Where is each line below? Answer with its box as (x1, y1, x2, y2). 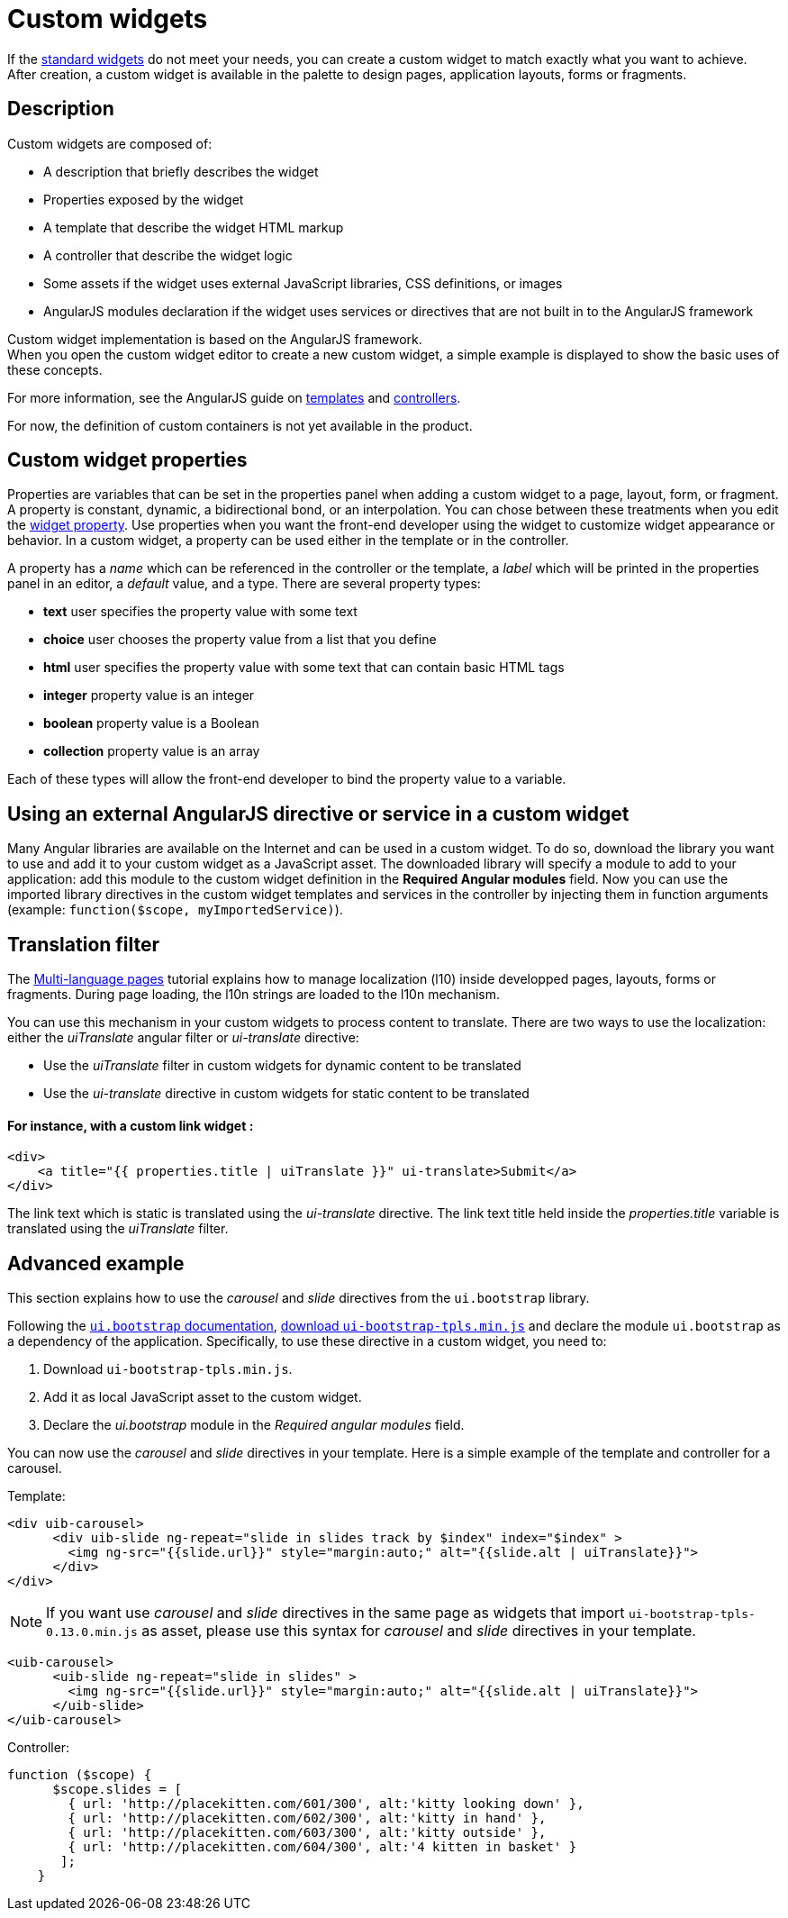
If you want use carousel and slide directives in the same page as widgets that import (46, 1604, 625, 1623)
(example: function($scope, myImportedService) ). (7, 902, 343, 918)
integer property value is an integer (43, 687, 255, 704)
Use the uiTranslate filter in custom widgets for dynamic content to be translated (43, 1058, 521, 1074)
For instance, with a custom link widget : (7, 1117, 254, 1133)
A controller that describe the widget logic (43, 247, 293, 263)
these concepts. (7, 361, 103, 377)
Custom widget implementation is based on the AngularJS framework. (7, 331, 422, 347)
